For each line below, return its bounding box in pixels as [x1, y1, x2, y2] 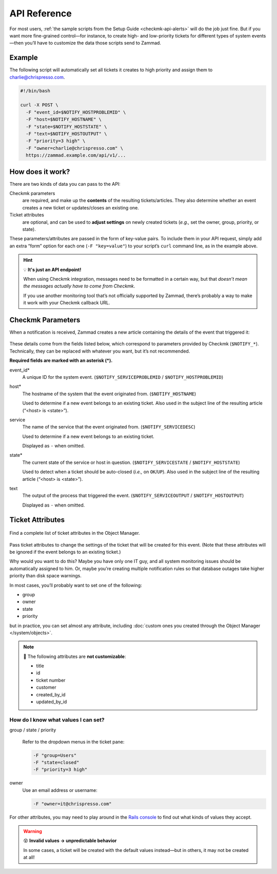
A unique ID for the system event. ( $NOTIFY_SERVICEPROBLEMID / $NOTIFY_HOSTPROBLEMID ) [22, 374, 223, 380]
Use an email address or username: [22, 787, 97, 793]
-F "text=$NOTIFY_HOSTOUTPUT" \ [26, 131, 107, 137]
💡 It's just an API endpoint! [23, 266, 82, 273]
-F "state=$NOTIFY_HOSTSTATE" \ [26, 124, 107, 129]
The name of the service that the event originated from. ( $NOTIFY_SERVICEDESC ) [22, 424, 196, 430]
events [251, 32, 266, 38]
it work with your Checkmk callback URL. [23, 300, 110, 306]
